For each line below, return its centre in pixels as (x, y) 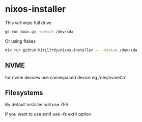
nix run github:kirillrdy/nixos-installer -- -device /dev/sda (71, 50)
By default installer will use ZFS (37, 105)
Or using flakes (20, 41)
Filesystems (24, 93)
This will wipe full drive (28, 23)
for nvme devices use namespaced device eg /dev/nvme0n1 (66, 77)
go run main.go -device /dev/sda (39, 31)
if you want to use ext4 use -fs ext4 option (48, 114)
